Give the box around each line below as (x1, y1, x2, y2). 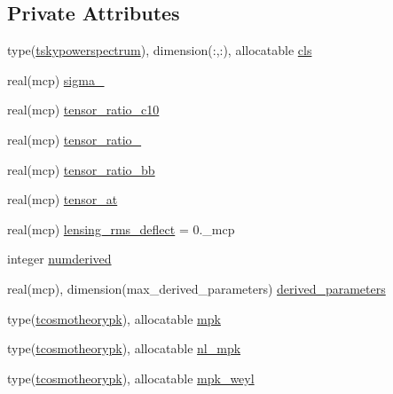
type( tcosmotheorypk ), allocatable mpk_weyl (7, 368, 255, 387)
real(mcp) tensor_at (7, 190, 118, 209)
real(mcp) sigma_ (7, 70, 105, 89)
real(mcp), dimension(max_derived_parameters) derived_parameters (7, 279, 386, 297)
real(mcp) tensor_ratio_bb (7, 160, 155, 178)
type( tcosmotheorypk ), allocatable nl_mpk (7, 339, 241, 358)
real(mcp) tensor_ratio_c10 (7, 100, 160, 119)
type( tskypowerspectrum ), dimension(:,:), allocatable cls (7, 41, 312, 59)
